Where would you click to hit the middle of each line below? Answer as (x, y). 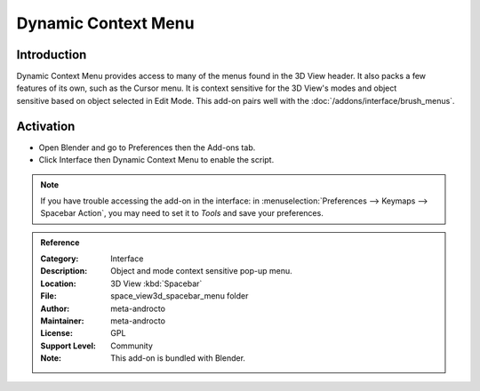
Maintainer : (62, 321)
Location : (58, 283)
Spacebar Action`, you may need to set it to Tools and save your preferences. (182, 213)
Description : (64, 271)
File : (48, 296)
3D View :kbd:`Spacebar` (156, 283)
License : (56, 333)
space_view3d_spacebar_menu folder (180, 296)
